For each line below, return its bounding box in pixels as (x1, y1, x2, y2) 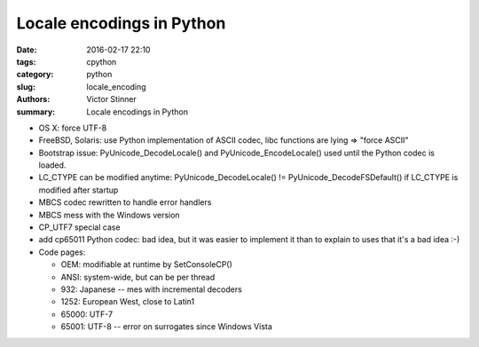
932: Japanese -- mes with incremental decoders (60, 284, 243, 295)
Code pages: (38, 247, 86, 257)
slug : (16, 81, 35, 92)
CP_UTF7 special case (38, 222, 121, 233)
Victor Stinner (86, 94, 137, 105)
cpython (86, 56, 117, 67)
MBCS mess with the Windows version (38, 209, 181, 220)
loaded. (38, 160, 67, 170)
